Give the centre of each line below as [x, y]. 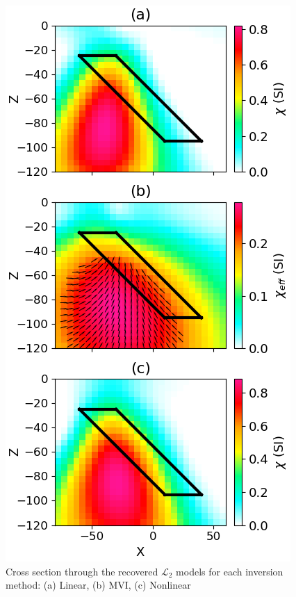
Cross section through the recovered [82, 571]
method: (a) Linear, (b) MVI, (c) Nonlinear [98, 585]
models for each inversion [230, 571]
